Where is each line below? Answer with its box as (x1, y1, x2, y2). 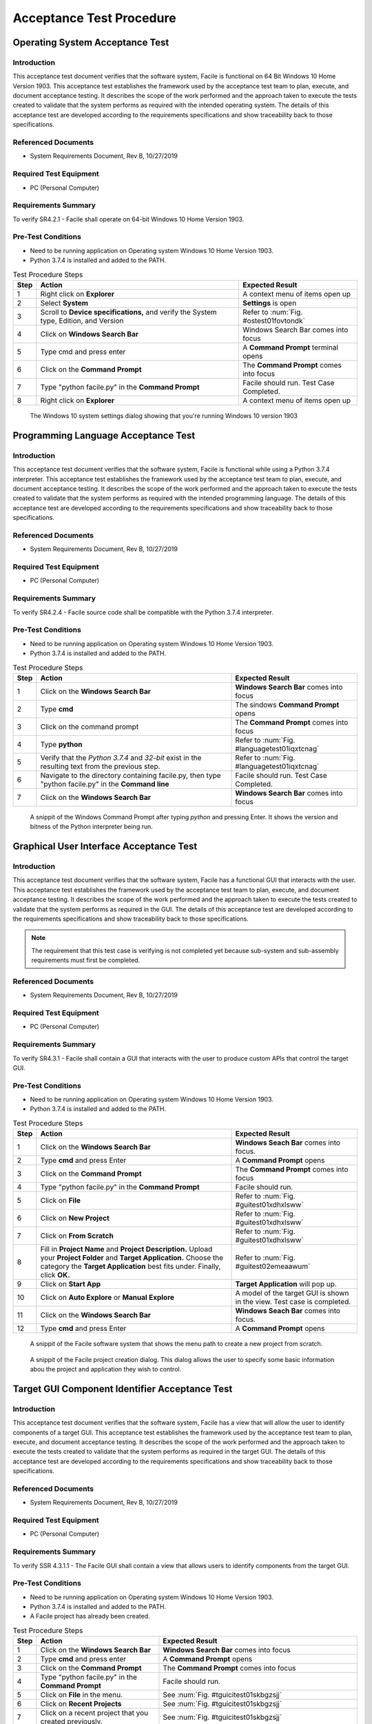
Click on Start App (40, 1279, 101, 1289)
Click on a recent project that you (40, 1708, 149, 1718)
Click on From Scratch (40, 1231, 114, 1241)
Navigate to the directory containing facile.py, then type (40, 770, 221, 780)
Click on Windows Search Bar (40, 329, 139, 339)
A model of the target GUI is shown (235, 1288, 349, 1298)
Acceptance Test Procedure (12, 10, 176, 26)
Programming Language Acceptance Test (12, 430, 196, 441)
